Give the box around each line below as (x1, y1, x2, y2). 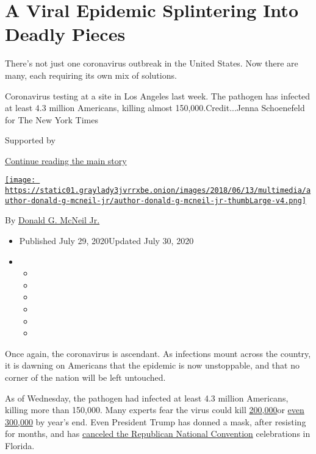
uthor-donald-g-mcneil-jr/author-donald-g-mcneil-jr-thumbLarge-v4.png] (5, 196, 306, 205)
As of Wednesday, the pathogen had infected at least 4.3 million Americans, (5, 391, 289, 404)
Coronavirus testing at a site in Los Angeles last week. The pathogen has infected (5, 89, 311, 102)
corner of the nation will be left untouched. (5, 370, 166, 383)
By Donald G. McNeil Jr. (5, 214, 100, 226)
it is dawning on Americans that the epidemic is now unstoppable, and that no (5, 359, 300, 372)
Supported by (5, 134, 56, 146)
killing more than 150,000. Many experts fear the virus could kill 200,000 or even (5, 403, 304, 416)
